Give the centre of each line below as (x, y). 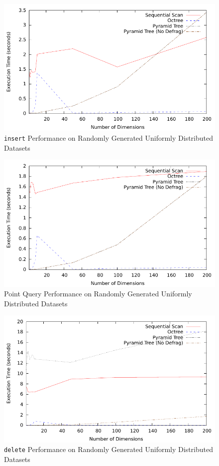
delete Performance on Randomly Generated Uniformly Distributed (109, 449)
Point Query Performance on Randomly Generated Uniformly (98, 294)
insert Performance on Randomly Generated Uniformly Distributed (109, 137)
